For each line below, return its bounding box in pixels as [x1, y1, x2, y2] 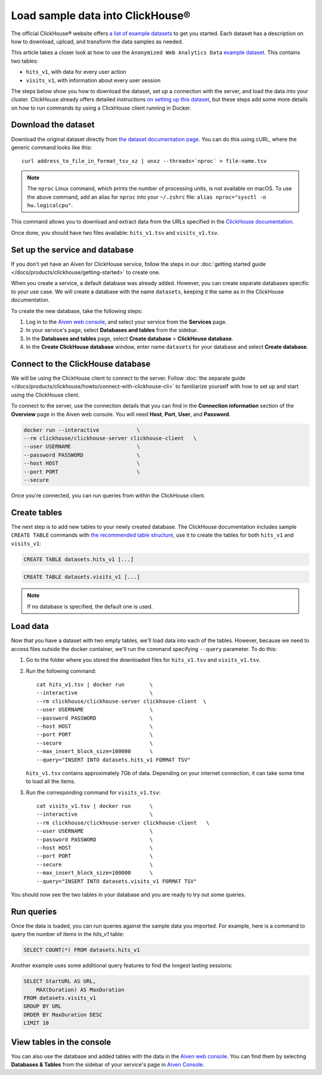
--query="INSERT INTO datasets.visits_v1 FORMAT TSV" [36, 878, 197, 885]
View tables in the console [11, 1037, 112, 1047]
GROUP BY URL [23, 1003, 62, 1010]
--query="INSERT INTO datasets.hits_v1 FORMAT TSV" [36, 756, 191, 763]
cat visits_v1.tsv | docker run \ [36, 803, 153, 810]
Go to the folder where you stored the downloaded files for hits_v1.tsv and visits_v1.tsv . [26, 656, 261, 664]
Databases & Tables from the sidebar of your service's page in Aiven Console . [11, 1061, 205, 1068]
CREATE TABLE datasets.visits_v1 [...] [23, 574, 140, 581]
